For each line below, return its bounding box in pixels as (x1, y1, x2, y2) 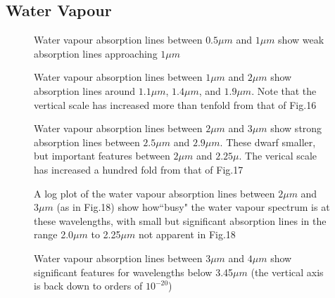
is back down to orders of (34, 278, 143, 293)
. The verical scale (239, 148, 317, 163)
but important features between (34, 148, 170, 163)
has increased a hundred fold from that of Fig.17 (34, 162, 244, 176)
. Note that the (251, 83, 317, 98)
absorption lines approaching (34, 46, 158, 60)
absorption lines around (34, 83, 136, 98)
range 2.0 (34, 227, 74, 242)
